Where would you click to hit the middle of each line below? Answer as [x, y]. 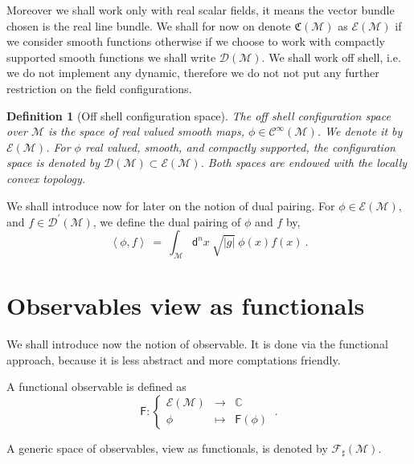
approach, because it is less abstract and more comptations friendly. [174, 359]
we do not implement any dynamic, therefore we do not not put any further [193, 73]
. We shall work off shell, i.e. [331, 57]
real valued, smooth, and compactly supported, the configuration [240, 147]
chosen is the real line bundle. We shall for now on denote [149, 25]
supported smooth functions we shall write [111, 57]
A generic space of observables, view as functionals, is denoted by [167, 448]
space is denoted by [53, 163]
